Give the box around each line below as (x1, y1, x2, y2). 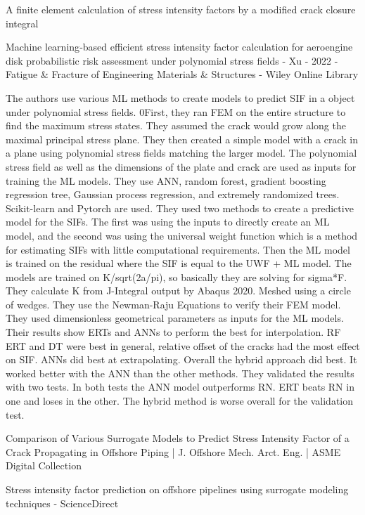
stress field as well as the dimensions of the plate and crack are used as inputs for (6, 159, 357, 174)
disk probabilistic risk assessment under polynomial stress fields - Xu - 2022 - (6, 53, 338, 67)
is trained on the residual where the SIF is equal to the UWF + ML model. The (6, 256, 352, 270)
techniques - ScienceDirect (6, 495, 119, 510)
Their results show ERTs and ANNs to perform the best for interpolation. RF (6, 325, 341, 339)
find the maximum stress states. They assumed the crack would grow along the (6, 118, 346, 133)
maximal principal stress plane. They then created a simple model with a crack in (6, 131, 358, 146)
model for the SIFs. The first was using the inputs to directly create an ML (6, 214, 330, 229)
